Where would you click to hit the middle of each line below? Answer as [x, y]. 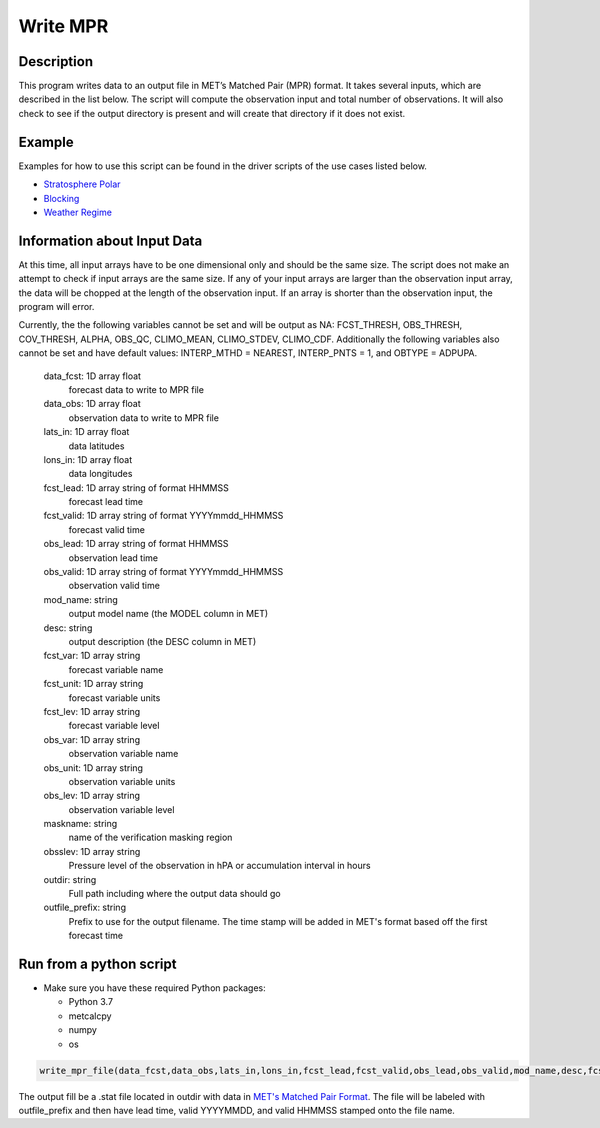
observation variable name [123, 754]
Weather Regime [77, 212]
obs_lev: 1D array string [91, 796]
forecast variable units [114, 697]
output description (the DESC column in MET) [162, 641]
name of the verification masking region [150, 837]
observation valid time [114, 586]
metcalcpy [90, 1016]
